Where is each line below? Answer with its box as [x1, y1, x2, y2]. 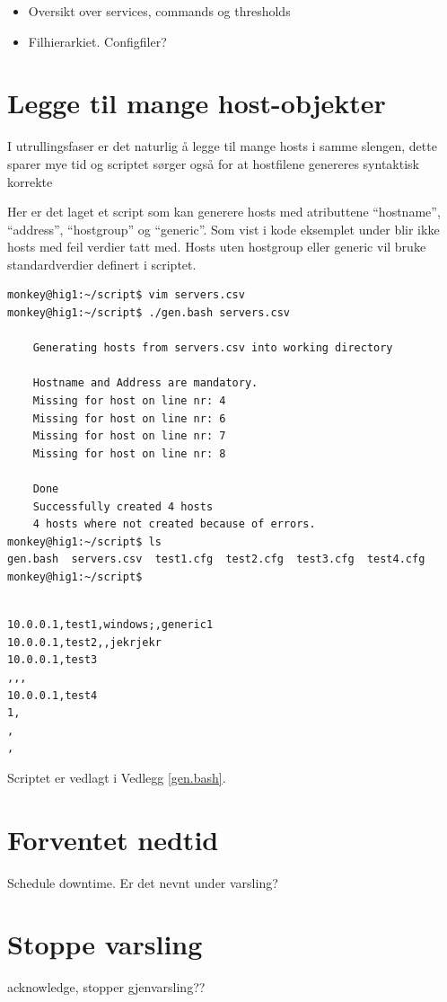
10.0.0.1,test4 [7, 688, 98, 702]
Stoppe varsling [7, 926, 203, 962]
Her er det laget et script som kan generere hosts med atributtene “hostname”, [7, 202, 441, 221]
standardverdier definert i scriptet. [7, 254, 197, 273]
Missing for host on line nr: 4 [32, 395, 226, 408]
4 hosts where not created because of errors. [32, 518, 316, 531]
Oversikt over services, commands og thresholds [28, 2, 291, 20]
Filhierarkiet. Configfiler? [28, 31, 167, 50]
